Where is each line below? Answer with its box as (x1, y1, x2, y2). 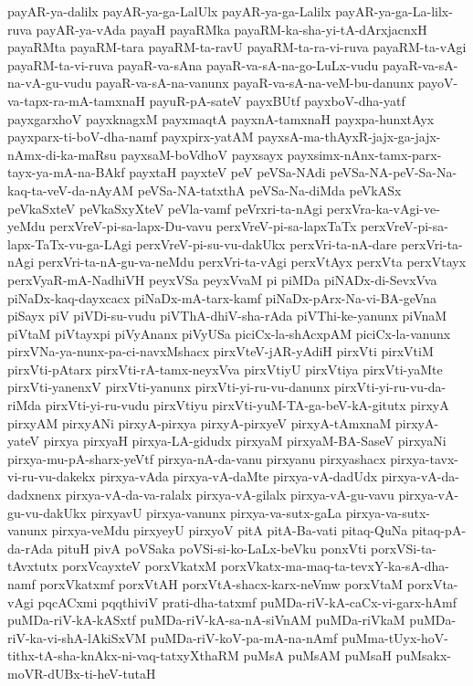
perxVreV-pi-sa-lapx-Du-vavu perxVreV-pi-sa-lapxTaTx (49, 216, 357, 236)
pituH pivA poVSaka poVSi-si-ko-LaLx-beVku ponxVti (57, 538, 367, 557)
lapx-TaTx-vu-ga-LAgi (7, 234, 131, 253)
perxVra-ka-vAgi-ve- (326, 198, 440, 217)
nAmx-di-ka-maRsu (7, 144, 117, 164)
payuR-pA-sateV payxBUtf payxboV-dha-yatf (149, 90, 405, 110)
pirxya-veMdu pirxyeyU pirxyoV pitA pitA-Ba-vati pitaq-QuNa (51, 521, 408, 540)
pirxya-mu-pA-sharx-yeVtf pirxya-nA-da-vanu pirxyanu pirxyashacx (7, 449, 386, 468)
